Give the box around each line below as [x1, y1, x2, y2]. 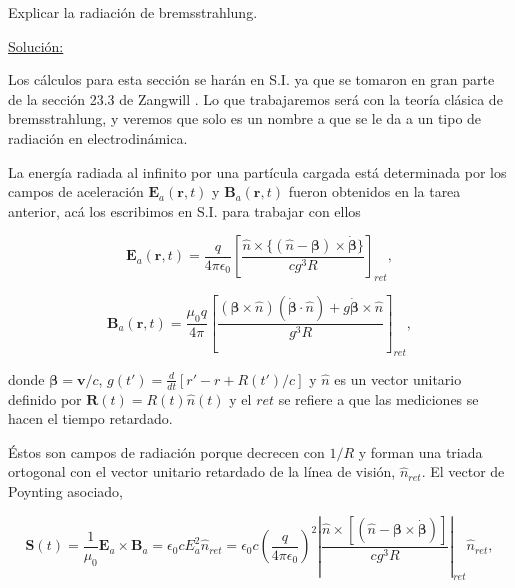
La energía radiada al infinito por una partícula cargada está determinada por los [8, 161, 507, 182]
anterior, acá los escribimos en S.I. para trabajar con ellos [8, 200, 361, 221]
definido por [8, 388, 82, 409]
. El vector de [421, 461, 505, 482]
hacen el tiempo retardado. [8, 408, 173, 429]
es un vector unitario [334, 368, 462, 389]
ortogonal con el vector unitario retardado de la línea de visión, [8, 461, 396, 482]
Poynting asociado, [8, 481, 124, 501]
